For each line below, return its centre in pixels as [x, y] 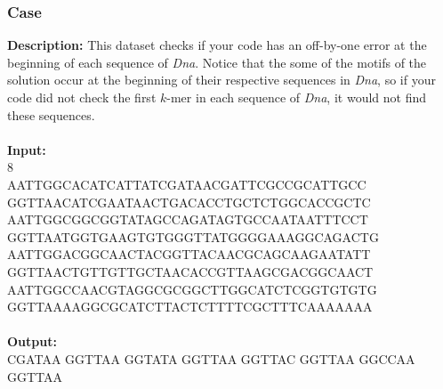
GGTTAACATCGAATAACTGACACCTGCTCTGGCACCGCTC [189, 202]
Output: [32, 341]
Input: [27, 149]
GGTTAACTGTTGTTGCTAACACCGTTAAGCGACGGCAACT [190, 271]
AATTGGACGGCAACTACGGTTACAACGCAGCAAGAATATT [189, 254]
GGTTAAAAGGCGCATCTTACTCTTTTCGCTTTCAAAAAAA [190, 307]
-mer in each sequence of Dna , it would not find [296, 97]
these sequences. [51, 114]
